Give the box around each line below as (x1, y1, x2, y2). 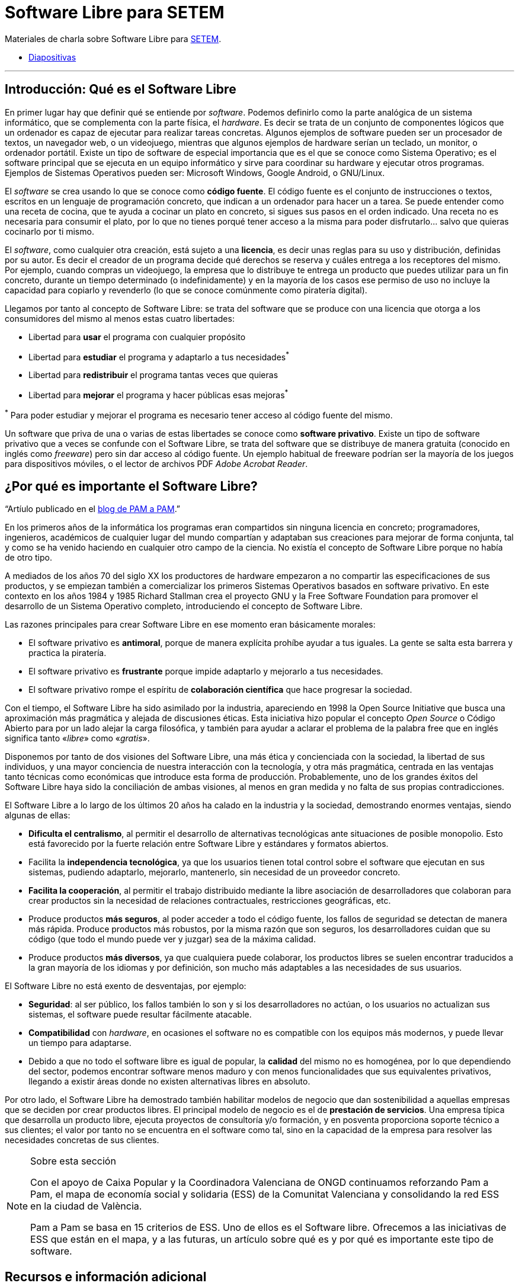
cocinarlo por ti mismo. (5, 226, 94, 236)
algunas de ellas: (5, 810, 71, 821)
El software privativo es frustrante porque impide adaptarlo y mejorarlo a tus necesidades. (28, 666, 383, 677)
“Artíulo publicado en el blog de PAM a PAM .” (5, 504, 181, 514)
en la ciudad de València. (30, 1200, 142, 1213)
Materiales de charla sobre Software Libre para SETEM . (5, 33, 222, 44)
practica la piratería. (28, 648, 107, 658)
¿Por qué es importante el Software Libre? (5, 478, 258, 494)
